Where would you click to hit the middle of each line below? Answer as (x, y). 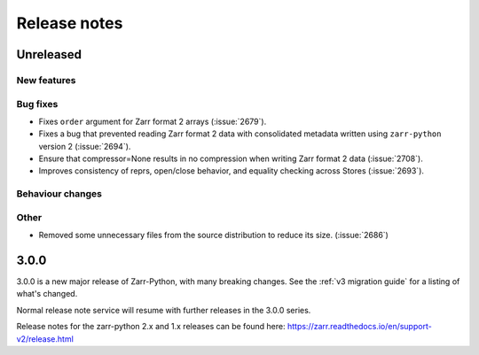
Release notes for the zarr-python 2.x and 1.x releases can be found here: (151, 327)
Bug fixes (37, 104)
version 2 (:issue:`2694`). (85, 146)
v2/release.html (45, 339)
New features (46, 80)
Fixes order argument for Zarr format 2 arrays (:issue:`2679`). (153, 121)
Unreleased (49, 54)
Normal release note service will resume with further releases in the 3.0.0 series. (164, 310)
